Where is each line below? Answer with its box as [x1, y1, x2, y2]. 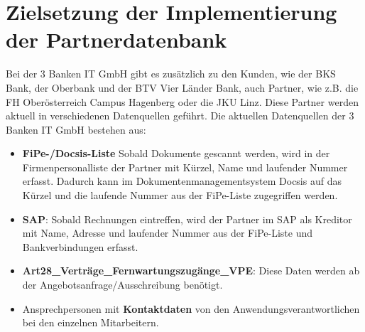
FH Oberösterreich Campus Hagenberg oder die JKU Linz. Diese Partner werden [6, 94, 359, 109]
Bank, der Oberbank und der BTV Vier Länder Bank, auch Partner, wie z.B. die [6, 80, 359, 95]
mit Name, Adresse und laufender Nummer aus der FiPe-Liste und [22, 225, 312, 240]
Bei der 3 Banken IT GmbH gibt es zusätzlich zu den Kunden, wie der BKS [6, 66, 336, 81]
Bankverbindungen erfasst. [22, 239, 138, 254]
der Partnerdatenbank [6, 25, 227, 54]
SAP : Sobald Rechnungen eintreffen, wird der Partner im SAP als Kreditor [22, 211, 352, 226]
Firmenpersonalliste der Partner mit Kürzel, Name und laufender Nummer [22, 159, 348, 174]
